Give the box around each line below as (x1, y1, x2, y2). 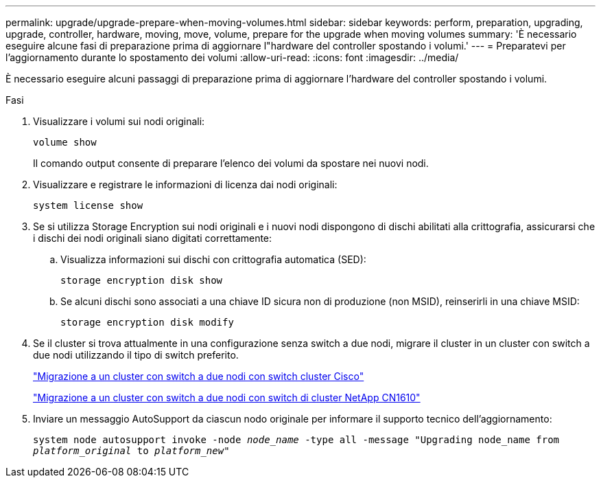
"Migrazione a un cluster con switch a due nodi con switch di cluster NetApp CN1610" (33, 392, 421, 403)
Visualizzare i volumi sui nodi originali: (33, 115, 205, 127)
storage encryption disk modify (60, 317, 234, 328)
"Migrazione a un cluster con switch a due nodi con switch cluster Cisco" (33, 370, 364, 382)
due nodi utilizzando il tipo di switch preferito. (33, 349, 239, 361)
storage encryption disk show (60, 275, 223, 286)
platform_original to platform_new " (33, 445, 230, 456)
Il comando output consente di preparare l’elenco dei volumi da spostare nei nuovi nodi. (33, 157, 429, 169)
